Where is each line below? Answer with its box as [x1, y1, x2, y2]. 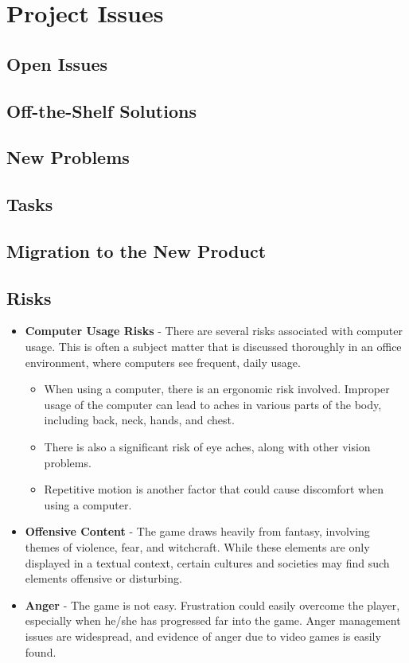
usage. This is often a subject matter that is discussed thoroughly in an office [25, 338, 402, 355]
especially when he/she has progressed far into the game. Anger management [25, 612, 401, 629]
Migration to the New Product [6, 238, 267, 263]
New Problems [6, 145, 130, 170]
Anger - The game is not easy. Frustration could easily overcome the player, [25, 596, 400, 613]
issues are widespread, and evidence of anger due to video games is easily [25, 627, 381, 644]
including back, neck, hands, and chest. [44, 411, 235, 428]
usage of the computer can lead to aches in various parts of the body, [44, 396, 382, 412]
